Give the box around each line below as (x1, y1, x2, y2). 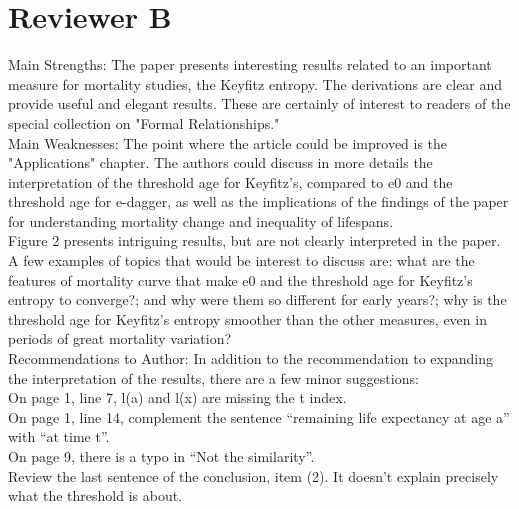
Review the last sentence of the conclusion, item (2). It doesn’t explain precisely (8, 465, 499, 486)
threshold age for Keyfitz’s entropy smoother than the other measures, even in (8, 308, 487, 329)
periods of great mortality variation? (8, 328, 232, 349)
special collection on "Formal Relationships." (8, 112, 280, 133)
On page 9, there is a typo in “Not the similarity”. (8, 446, 315, 466)
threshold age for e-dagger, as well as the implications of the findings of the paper (8, 191, 509, 212)
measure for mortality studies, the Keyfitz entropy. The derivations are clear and (8, 73, 503, 94)
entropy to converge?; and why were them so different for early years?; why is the (8, 289, 507, 310)
